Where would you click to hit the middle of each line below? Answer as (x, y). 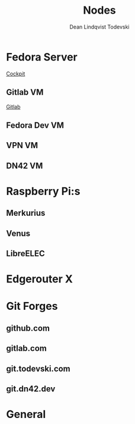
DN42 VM (25, 166)
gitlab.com (27, 348)
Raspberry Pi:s (43, 191)
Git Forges (32, 306)
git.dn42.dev (31, 389)
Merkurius (26, 213)
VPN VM (22, 145)
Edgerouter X (39, 279)
